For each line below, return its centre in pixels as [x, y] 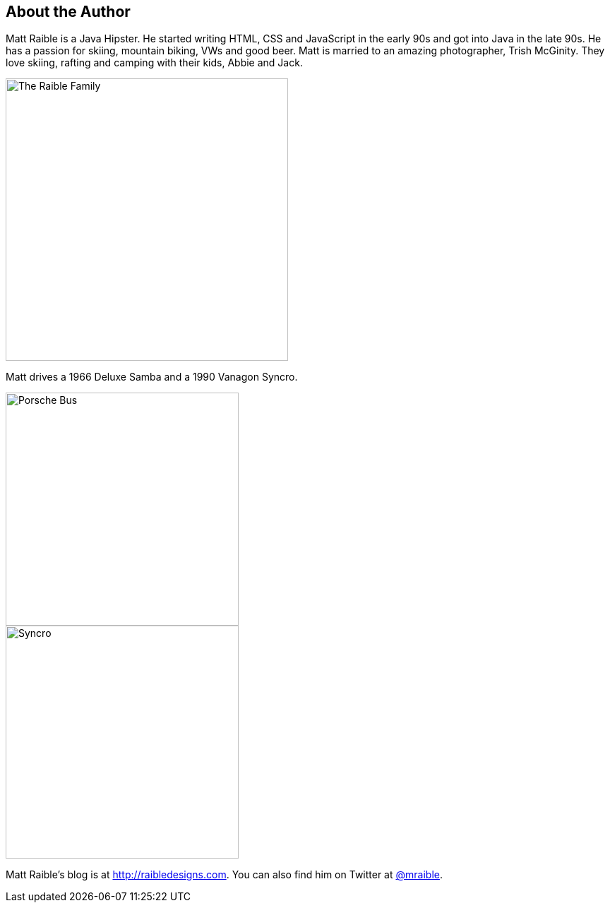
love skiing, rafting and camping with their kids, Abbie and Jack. [154, 63]
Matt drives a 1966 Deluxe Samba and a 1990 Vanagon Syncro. [152, 377]
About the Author [68, 12]
